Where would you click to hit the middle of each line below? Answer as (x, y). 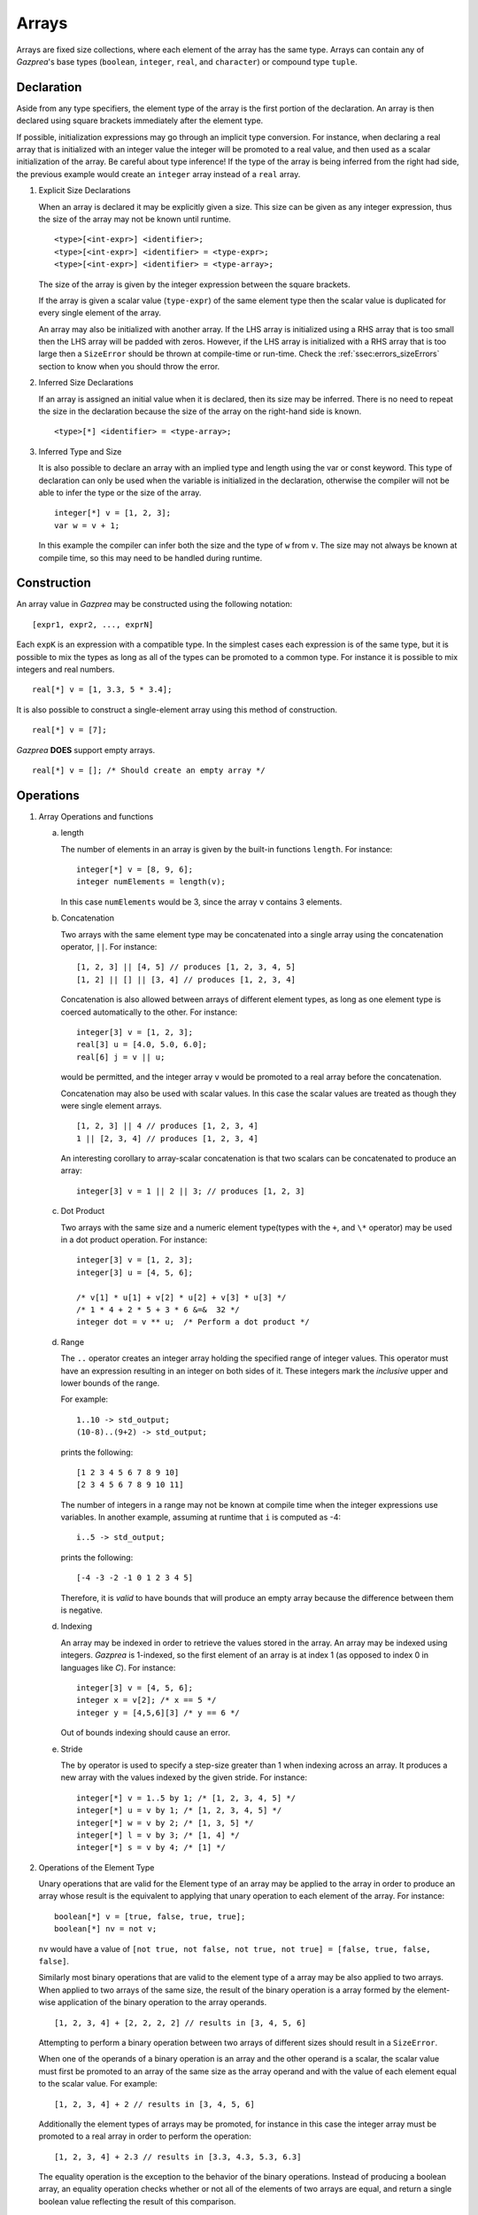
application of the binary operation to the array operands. (162, 2002)
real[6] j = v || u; (121, 1057)
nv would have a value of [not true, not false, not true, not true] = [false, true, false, (235, 1948)
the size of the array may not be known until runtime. (135, 219)
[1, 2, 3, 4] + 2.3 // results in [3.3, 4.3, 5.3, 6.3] (178, 2157)
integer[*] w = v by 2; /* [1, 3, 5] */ (165, 1823)
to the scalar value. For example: (98, 2084)
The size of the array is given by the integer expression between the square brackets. (194, 284)
